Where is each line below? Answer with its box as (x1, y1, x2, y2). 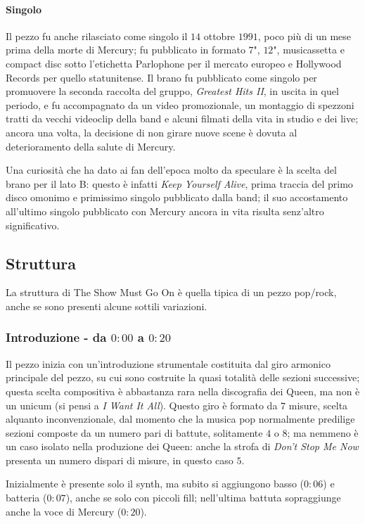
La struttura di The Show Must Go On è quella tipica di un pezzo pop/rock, (6, 285, 337, 300)
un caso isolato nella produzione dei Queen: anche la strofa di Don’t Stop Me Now (6, 439, 359, 454)
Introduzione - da (6, 328, 107, 346)
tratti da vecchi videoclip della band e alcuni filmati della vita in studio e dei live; (6, 111, 359, 126)
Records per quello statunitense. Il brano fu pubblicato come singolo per (6, 70, 317, 84)
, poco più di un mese (257, 28, 352, 43)
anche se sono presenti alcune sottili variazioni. (6, 298, 207, 313)
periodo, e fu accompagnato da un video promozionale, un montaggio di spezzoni (6, 97, 354, 112)
